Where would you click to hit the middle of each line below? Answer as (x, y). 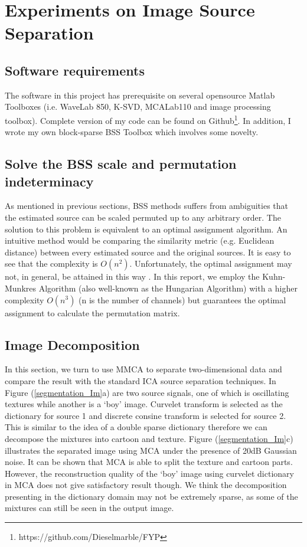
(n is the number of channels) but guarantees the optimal (182, 299)
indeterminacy (49, 181)
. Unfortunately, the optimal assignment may (211, 263)
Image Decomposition (72, 344)
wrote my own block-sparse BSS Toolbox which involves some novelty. (132, 132)
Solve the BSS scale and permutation (121, 164)
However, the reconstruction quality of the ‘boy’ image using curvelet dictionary (149, 473)
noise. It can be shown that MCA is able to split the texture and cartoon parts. (149, 462)
